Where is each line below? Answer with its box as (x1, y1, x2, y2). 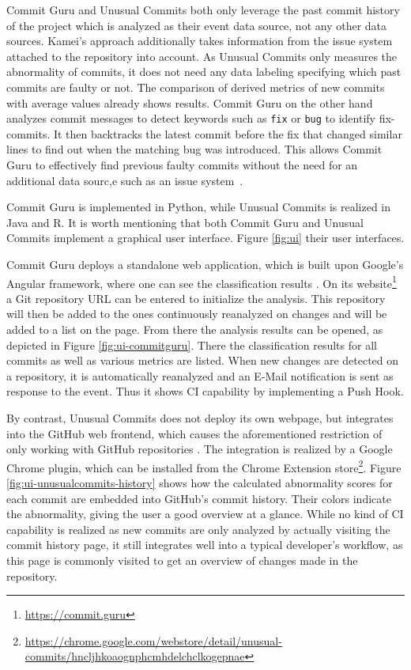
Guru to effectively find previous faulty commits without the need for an (6, 157, 358, 172)
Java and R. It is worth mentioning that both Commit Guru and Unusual (6, 214, 364, 230)
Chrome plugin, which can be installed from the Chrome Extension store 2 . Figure (6, 456, 402, 475)
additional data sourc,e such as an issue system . (6, 172, 243, 188)
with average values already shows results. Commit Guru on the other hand (6, 94, 373, 111)
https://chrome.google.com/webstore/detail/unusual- (25, 632, 282, 649)
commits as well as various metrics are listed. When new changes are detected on (6, 352, 399, 369)
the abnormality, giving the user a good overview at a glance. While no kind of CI (6, 505, 404, 522)
